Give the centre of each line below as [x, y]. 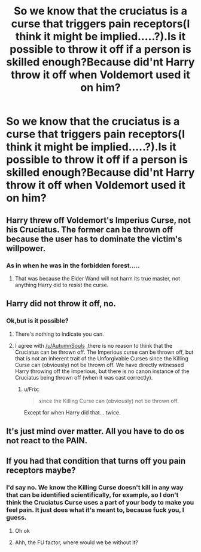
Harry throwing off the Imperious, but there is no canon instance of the [102, 371]
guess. [16, 518]
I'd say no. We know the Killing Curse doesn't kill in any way [95, 488]
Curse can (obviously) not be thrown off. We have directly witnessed [99, 365]
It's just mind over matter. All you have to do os [95, 431]
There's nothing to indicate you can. [59, 334]
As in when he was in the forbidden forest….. [73, 265]
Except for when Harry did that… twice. [72, 412]
